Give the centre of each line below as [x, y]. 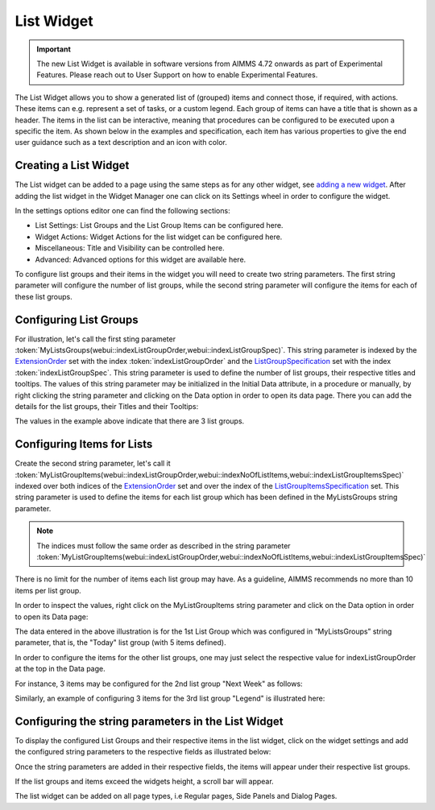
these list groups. [43, 296]
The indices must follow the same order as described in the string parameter [164, 546]
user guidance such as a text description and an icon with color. [121, 143]
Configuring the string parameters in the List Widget [149, 721]
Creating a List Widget [72, 165]
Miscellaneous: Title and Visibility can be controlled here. [130, 248]
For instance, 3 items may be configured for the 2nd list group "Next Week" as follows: [159, 684]
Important [54, 49]
